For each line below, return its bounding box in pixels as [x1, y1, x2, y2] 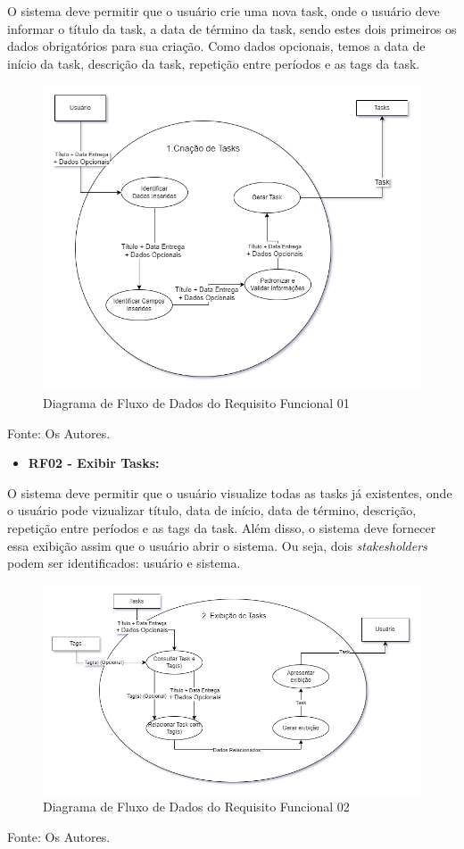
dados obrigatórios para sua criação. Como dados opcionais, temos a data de [7, 37, 426, 55]
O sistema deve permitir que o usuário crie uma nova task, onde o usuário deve [7, 2, 440, 20]
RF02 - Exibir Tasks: [28, 454, 160, 472]
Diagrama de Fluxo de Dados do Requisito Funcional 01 [43, 394, 350, 412]
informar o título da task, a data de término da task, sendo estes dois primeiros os [7, 19, 457, 37]
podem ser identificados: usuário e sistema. [7, 554, 241, 572]
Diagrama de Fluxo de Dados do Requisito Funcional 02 [43, 797, 350, 816]
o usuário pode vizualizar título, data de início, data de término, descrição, [7, 501, 417, 520]
